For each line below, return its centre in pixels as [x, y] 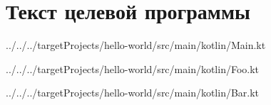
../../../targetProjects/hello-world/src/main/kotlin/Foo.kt [133, 68]
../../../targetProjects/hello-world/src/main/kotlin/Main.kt [136, 45]
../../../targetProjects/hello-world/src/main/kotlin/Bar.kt [133, 93]
